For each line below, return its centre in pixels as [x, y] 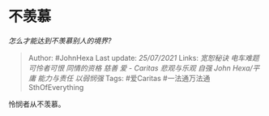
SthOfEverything [56, 87]
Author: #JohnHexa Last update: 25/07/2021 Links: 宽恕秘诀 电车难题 [143, 58]
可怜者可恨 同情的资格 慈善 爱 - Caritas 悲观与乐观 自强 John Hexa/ [140, 68]
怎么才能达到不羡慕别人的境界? [60, 41]
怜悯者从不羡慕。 [37, 104]
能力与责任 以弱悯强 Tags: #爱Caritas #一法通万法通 [124, 78]
